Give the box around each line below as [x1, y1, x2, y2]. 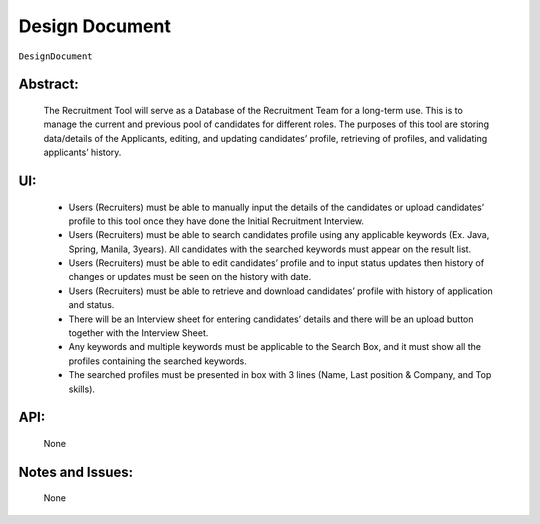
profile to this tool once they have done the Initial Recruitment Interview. [68, 215, 365, 227]
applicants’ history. [43, 146, 122, 159]
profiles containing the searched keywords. [68, 355, 247, 367]
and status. [68, 299, 115, 311]
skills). [68, 383, 95, 395]
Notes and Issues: [18, 463, 134, 480]
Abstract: [18, 76, 79, 93]
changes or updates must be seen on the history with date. [68, 271, 312, 283]
